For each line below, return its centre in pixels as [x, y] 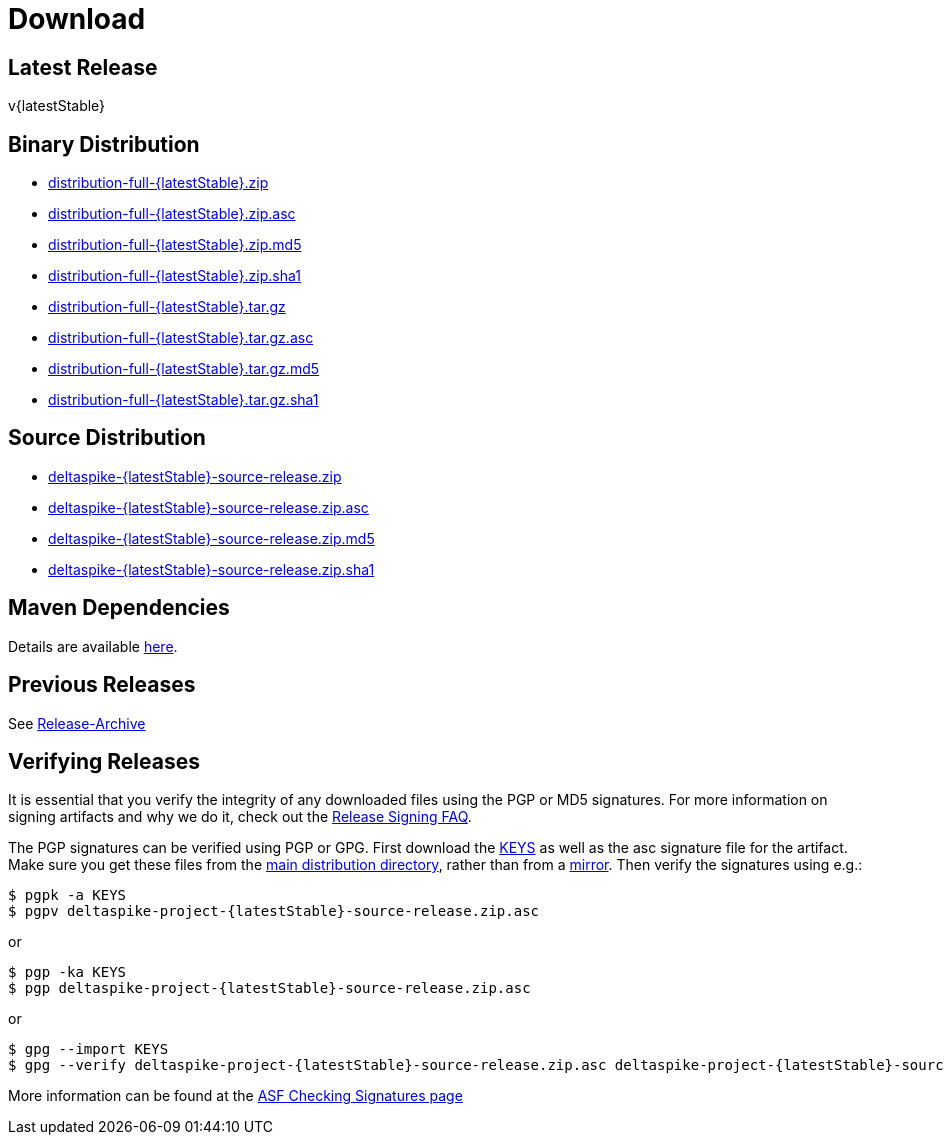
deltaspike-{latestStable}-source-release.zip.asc [208, 507]
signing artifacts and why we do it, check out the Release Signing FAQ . [240, 817]
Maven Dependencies [119, 608]
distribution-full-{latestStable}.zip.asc [172, 214]
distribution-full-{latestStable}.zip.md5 [175, 245]
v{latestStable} [57, 106]
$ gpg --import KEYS [88, 1049]
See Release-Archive [77, 723]
